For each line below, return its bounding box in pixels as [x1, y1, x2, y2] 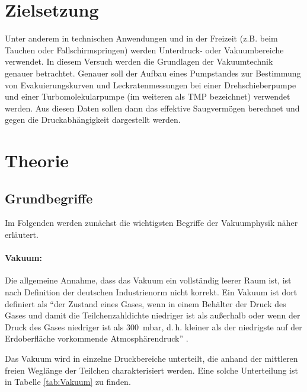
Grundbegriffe [5, 189, 93, 207]
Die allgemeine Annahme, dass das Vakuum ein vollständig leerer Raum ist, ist [5, 274, 292, 286]
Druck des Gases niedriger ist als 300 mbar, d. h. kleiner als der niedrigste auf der [5, 320, 302, 333]
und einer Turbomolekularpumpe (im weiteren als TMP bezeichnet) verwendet [5, 90, 290, 103]
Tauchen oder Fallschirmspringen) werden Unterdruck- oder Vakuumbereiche [5, 43, 284, 56]
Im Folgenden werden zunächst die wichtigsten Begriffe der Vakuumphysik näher [5, 216, 298, 229]
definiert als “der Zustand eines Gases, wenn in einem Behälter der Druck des [5, 297, 286, 310]
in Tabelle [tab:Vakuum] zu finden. [5, 375, 131, 388]
